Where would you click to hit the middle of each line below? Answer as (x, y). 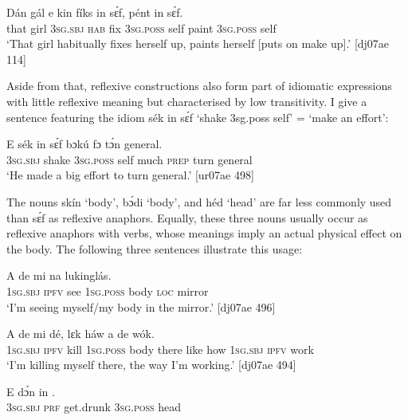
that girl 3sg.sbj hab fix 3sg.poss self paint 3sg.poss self (141, 27)
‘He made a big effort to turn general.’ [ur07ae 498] (130, 175)
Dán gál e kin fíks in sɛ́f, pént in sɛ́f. (95, 12)
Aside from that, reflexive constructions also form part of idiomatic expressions (199, 86)
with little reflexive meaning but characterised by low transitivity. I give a (187, 101)
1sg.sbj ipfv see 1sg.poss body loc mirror (108, 290)
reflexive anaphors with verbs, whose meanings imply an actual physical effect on (204, 233)
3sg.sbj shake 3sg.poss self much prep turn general (129, 159)
